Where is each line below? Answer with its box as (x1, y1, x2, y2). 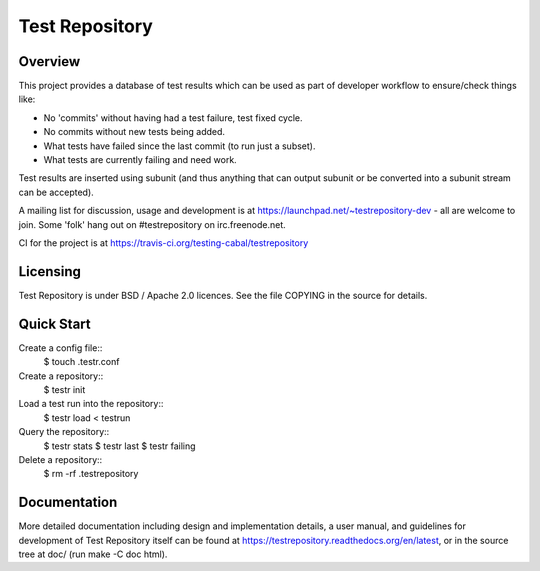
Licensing (18, 263, 82, 280)
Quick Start (18, 315, 91, 332)
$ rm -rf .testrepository (43, 468, 139, 480)
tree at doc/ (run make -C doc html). (18, 548, 168, 560)
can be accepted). (18, 186, 94, 198)
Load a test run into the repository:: (18, 398, 164, 410)
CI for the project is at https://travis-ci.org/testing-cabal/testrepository (18, 236, 309, 249)
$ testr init (43, 383, 86, 395)
